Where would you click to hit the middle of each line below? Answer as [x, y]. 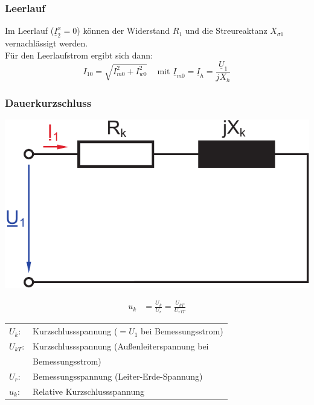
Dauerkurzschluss [48, 102]
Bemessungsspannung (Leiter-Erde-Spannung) [118, 376]
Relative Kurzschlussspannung [88, 391]
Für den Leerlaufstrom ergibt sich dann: [79, 55]
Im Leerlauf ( [30, 30]
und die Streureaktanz [226, 30]
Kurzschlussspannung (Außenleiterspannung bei [121, 346]
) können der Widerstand [123, 30]
